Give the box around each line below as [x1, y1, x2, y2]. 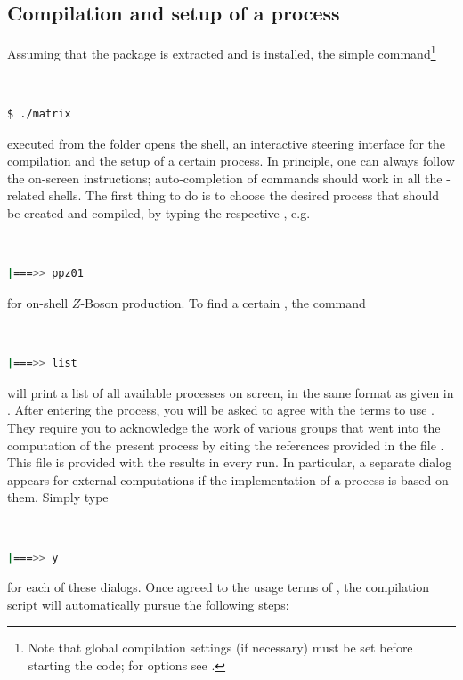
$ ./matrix [7, 108, 71, 121]
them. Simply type [7, 488, 109, 506]
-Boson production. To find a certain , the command [80, 293, 366, 312]
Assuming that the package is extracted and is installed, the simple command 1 [7, 42, 436, 62]
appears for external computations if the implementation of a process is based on [7, 470, 449, 489]
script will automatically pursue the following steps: [7, 595, 289, 613]
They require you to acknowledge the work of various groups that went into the [7, 417, 441, 436]
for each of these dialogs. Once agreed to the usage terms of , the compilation [7, 578, 430, 596]
